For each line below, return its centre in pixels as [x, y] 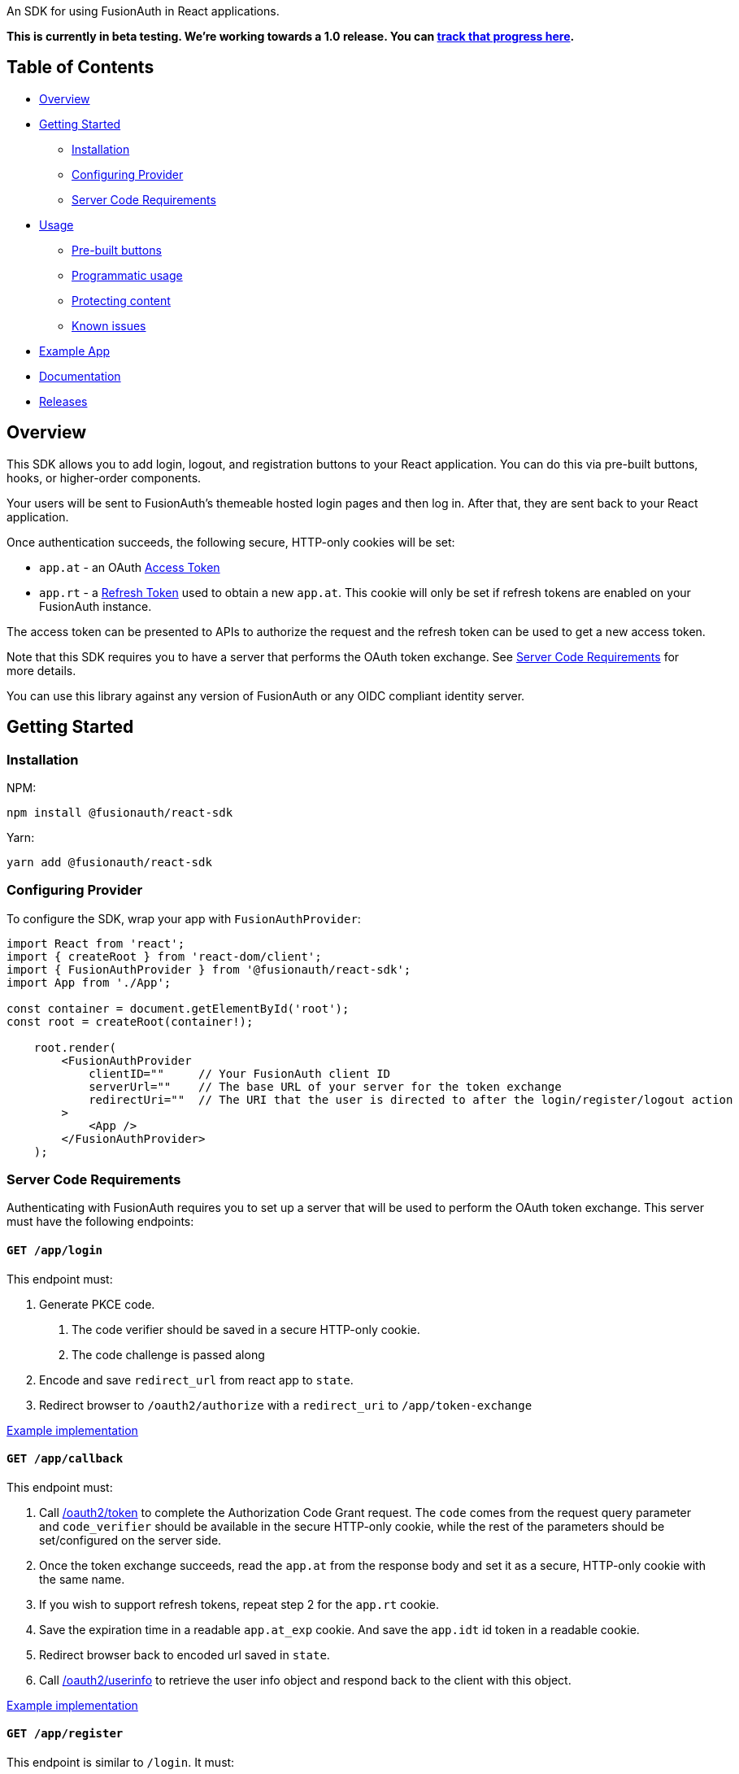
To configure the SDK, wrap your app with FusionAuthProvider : [184, 918]
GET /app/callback [65, 1459]
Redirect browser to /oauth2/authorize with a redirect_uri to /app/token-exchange [286, 1405]
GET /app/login [55, 1251]
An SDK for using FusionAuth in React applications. [143, 11]
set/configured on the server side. [130, 1540]
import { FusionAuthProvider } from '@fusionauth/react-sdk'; [209, 969]
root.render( [75, 1047]
